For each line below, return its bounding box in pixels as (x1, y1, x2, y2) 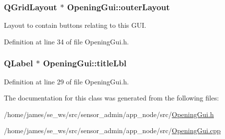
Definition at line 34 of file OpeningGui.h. (4, 36, 129, 46)
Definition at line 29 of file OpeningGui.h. (4, 76, 129, 86)
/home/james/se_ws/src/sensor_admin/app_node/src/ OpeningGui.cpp (4, 125, 221, 136)
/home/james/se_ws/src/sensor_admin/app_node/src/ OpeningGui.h (4, 109, 214, 119)
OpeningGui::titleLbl (43, 57, 126, 69)
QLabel (4, 57, 33, 69)
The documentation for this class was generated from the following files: (4, 93, 219, 103)
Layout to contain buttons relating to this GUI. (4, 20, 146, 30)
